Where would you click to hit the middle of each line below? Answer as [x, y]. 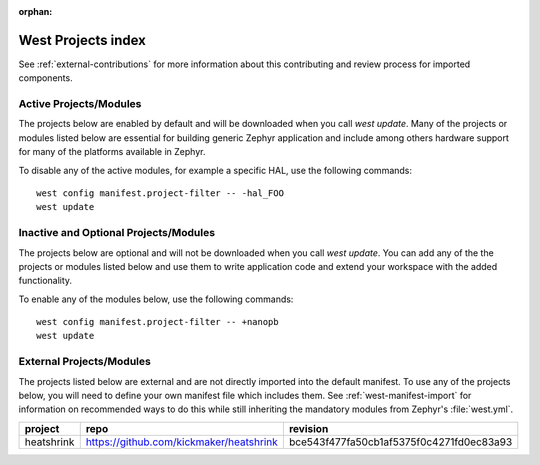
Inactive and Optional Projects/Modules [116, 233]
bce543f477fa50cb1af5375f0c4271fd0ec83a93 [400, 442]
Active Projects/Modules [80, 104]
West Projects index [82, 40]
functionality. [45, 281]
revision [308, 428]
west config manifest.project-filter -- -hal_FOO [160, 193]
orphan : [35, 11]
